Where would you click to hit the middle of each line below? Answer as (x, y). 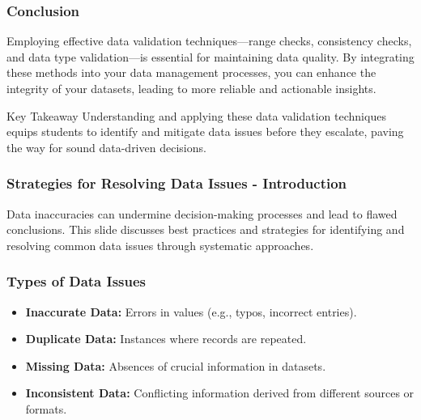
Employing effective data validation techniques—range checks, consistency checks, (209, 41)
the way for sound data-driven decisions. (106, 147)
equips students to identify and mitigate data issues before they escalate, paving (205, 132)
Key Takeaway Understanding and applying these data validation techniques (196, 115)
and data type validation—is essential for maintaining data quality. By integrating (210, 56)
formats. (46, 408)
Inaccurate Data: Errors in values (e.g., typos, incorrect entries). (191, 311)
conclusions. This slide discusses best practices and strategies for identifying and (206, 229)
